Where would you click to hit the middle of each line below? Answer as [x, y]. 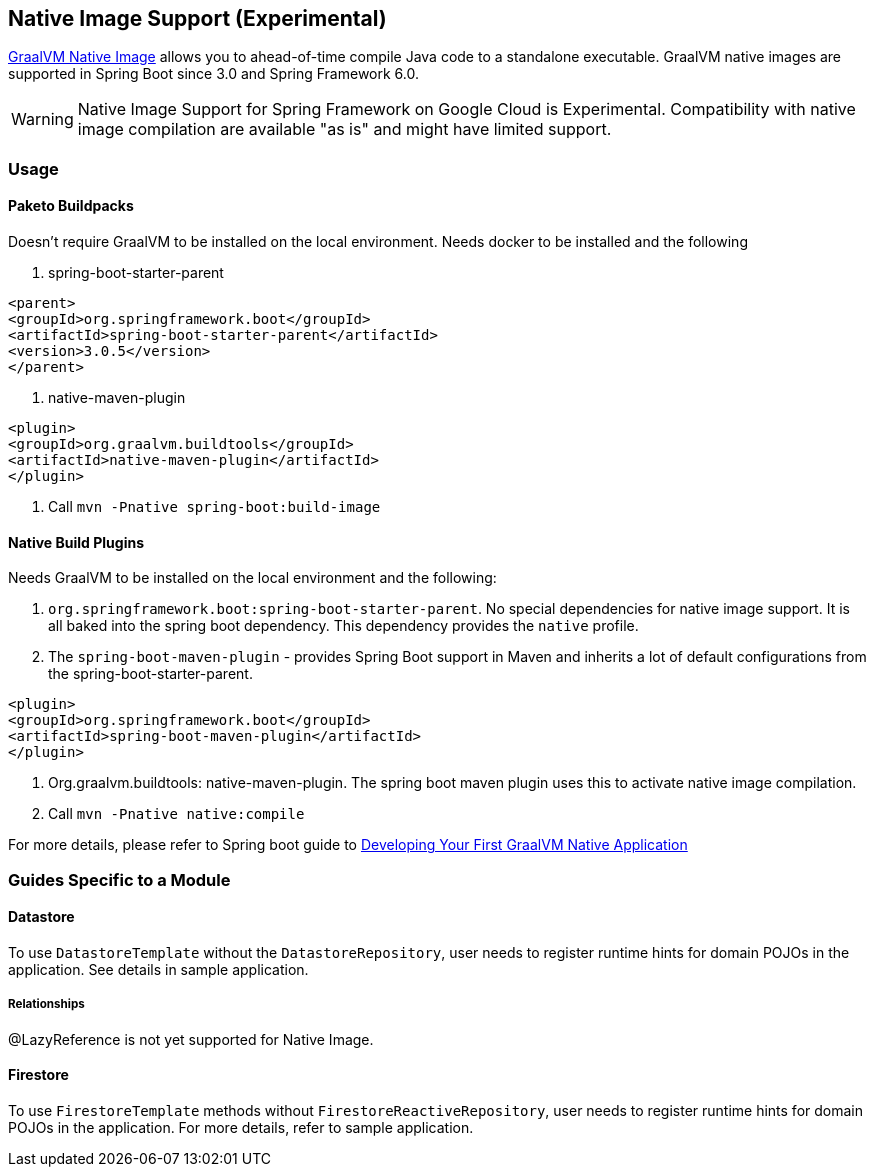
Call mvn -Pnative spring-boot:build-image [214, 507]
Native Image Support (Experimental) [197, 18]
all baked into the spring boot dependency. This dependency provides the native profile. [343, 626]
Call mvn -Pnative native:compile [176, 814]
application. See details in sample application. [158, 969]
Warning [42, 119]
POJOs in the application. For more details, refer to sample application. [241, 1127]
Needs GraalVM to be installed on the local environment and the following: [252, 578]
